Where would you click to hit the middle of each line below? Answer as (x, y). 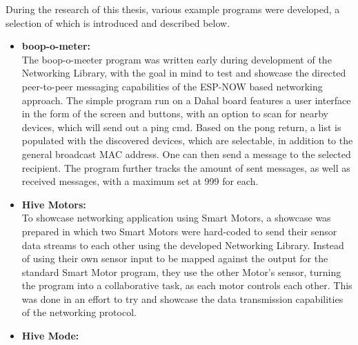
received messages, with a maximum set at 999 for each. (140, 181)
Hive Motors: (54, 204)
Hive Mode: (50, 336)
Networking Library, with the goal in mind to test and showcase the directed (184, 73)
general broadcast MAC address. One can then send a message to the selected (186, 154)
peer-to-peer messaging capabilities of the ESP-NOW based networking (172, 86)
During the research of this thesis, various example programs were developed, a (173, 9)
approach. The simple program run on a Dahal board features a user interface (186, 100)
